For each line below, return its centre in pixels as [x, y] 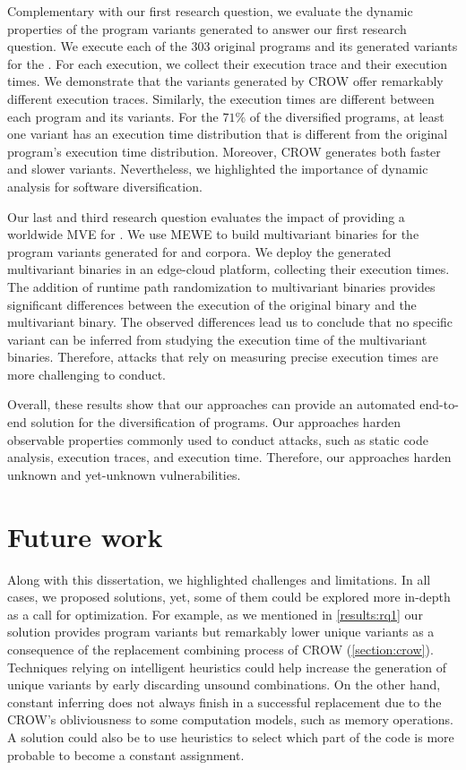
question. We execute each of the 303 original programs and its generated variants [233, 46]
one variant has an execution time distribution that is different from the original [228, 134]
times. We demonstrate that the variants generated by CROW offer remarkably [225, 81]
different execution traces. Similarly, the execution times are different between [221, 98]
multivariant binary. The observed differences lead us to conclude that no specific [230, 322]
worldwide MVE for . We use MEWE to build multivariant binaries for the [213, 234]
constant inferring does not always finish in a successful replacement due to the [224, 702]
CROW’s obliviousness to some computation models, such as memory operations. [230, 719]
